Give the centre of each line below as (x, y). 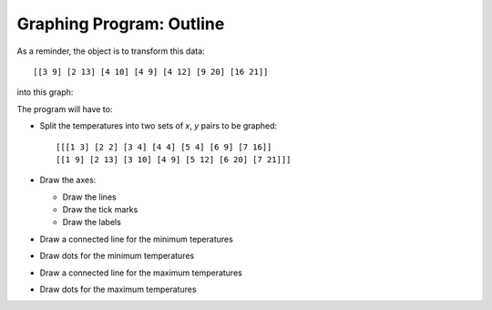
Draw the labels (92, 222)
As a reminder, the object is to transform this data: (111, 51)
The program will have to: (65, 108)
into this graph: (45, 92)
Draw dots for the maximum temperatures (118, 289)
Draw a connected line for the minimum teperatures (137, 239)
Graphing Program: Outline (121, 24)
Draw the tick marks (100, 210)
